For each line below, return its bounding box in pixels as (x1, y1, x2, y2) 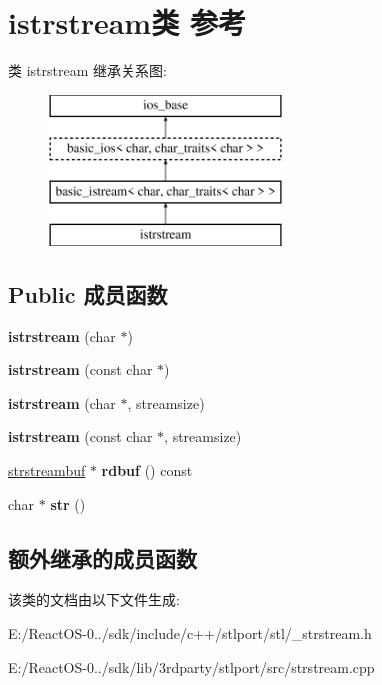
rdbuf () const (101, 460, 193, 481)
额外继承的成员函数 (8, 542, 197, 573)
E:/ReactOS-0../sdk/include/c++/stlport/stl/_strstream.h (8, 623, 372, 644)
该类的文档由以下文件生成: (8, 589, 180, 610)
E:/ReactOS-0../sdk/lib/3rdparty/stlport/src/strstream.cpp (8, 656, 375, 677)
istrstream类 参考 (8, 2, 246, 43)
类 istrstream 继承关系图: (8, 60, 167, 81)
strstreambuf (8, 460, 86, 481)
